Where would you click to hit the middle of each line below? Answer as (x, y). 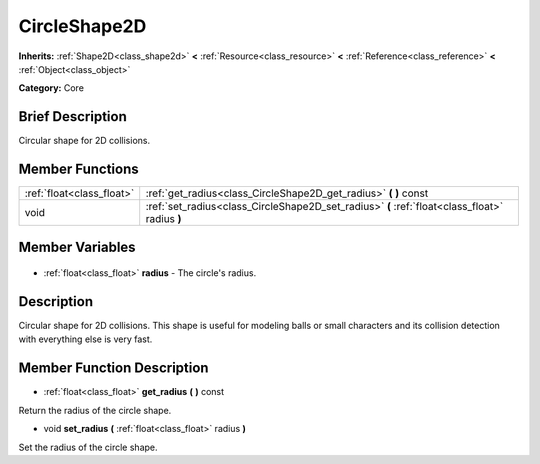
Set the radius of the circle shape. (88, 447)
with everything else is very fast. (85, 339)
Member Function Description (113, 368)
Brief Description (72, 116)
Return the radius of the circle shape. (95, 410)
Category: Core (51, 88)
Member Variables (77, 246)
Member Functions (78, 169)
